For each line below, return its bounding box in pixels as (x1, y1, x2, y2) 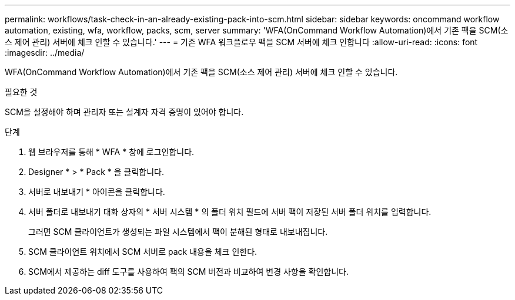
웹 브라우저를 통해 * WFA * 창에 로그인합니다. (28, 147, 195, 157)
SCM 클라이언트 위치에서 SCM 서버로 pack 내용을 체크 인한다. (28, 247, 257, 257)
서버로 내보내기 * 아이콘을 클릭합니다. (28, 187, 165, 197)
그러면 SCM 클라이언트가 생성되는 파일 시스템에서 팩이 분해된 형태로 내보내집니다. (28, 227, 328, 237)
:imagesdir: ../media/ (5, 48, 85, 58)
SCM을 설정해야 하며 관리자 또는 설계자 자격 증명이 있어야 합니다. (5, 107, 244, 117)
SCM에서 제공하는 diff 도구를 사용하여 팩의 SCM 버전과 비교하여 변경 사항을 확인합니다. (28, 267, 349, 277)
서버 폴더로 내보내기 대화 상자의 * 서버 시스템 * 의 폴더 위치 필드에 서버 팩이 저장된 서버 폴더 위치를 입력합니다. (28, 207, 432, 217)
